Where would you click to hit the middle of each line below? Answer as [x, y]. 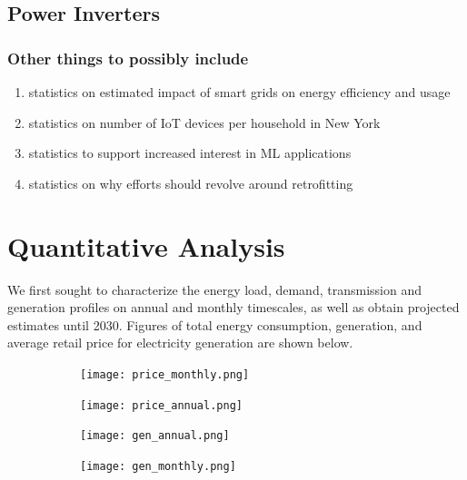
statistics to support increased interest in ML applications [190, 153]
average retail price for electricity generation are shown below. [180, 343]
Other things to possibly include [128, 58]
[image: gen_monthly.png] [158, 466]
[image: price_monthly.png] [165, 374]
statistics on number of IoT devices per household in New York [204, 122]
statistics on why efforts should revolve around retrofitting [191, 183]
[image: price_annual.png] [161, 405]
